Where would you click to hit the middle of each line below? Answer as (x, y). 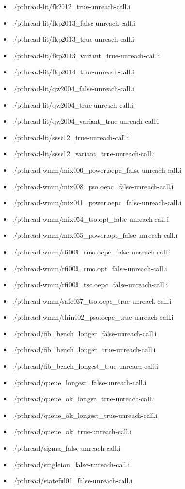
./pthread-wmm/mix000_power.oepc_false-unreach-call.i (97, 170)
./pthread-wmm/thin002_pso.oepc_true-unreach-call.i (93, 317)
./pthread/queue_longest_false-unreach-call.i (79, 382)
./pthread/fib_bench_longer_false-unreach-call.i (84, 333)
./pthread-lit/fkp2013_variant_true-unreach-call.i (86, 55)
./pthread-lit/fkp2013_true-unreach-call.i (73, 39)
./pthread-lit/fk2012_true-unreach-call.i (71, 6)
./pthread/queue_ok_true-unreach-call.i (72, 431)
